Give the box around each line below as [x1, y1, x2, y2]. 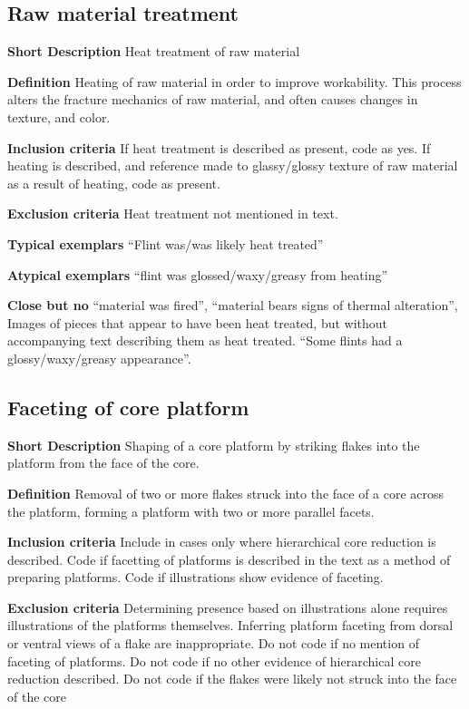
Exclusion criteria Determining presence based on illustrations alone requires [7, 597, 448, 617]
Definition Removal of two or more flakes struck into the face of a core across [7, 483, 445, 502]
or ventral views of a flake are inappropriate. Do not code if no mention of [7, 634, 419, 653]
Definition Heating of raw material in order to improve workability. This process [7, 72, 462, 91]
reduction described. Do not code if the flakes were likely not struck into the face [7, 669, 457, 688]
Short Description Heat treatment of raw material [7, 42, 300, 61]
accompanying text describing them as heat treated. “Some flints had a [7, 331, 403, 350]
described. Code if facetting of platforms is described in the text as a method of [7, 549, 451, 568]
